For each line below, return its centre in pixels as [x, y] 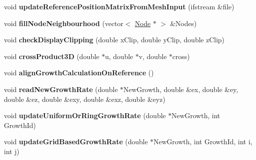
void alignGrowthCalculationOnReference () [79, 73]
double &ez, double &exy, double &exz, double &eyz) [85, 99]
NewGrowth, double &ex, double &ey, [181, 89]
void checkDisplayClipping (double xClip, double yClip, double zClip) [114, 40]
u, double [119, 56]
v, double [153, 56]
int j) [12, 151]
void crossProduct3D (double [52, 56]
